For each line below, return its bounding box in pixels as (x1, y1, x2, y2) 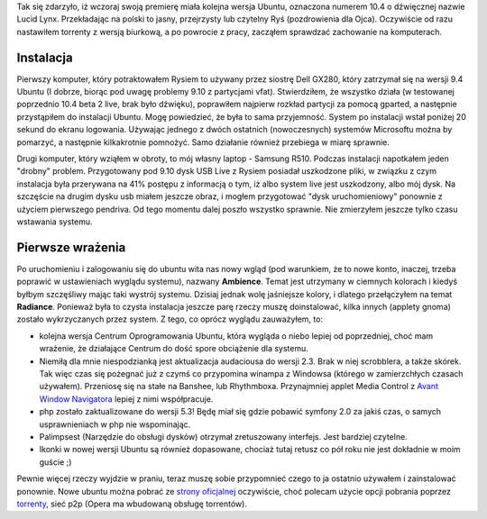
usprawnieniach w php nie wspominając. (39, 419, 191, 430)
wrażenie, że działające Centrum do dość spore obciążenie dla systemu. (39, 343, 308, 354)
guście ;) (39, 456, 72, 468)
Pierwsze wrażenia (16, 240, 126, 255)
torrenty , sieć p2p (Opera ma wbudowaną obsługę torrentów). (16, 498, 248, 509)
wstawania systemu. (16, 216, 93, 227)
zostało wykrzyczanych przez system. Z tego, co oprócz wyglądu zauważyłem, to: (16, 314, 324, 324)
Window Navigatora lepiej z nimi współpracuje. (39, 393, 214, 405)
